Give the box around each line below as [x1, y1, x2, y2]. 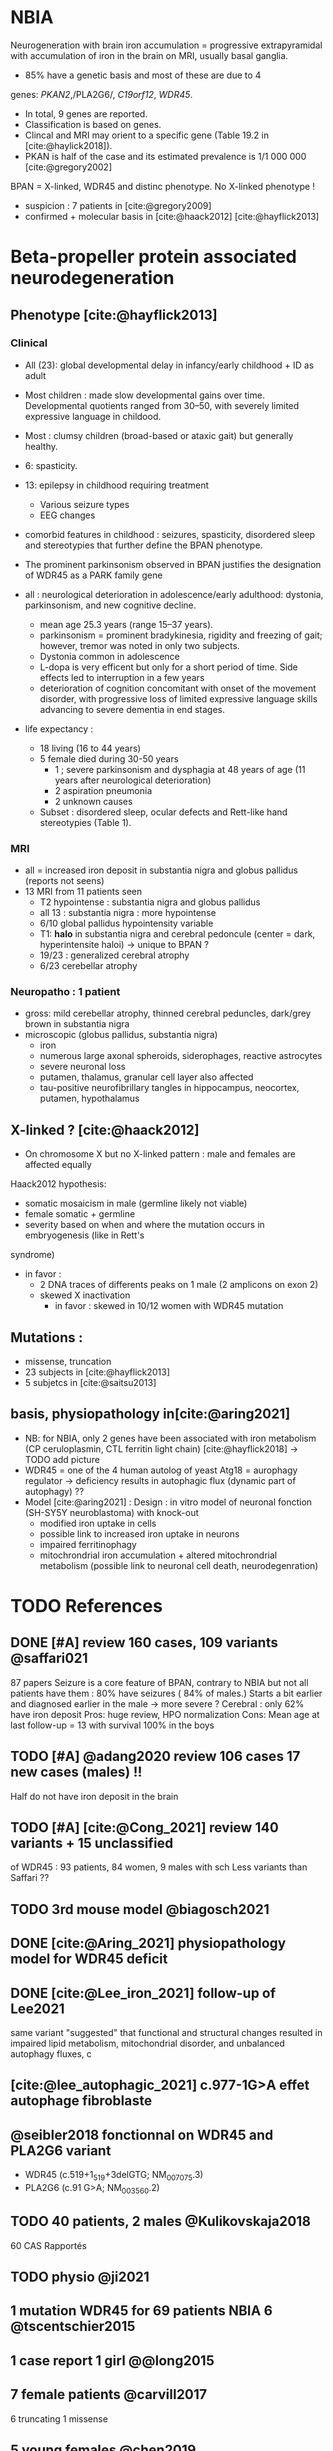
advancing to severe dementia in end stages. [39, 703, 225, 715]
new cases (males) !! [10, 1764, 143, 1781]
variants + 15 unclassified [10, 1835, 174, 1852]
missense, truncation [24, 1356, 112, 1368]
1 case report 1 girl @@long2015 [10, 2352, 215, 2369]
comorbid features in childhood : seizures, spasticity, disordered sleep [24, 528, 316, 540]
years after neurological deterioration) [54, 774, 212, 786]
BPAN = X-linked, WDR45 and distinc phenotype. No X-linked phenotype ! [10, 180, 316, 192]
